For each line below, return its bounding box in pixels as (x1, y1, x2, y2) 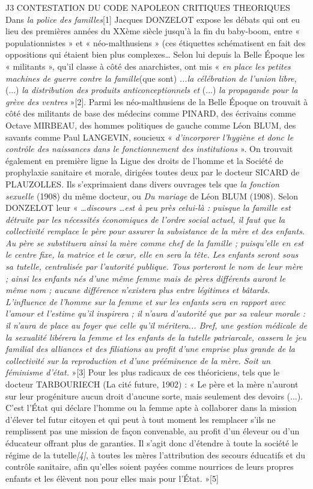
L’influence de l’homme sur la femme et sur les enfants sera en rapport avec (5, 295, 285, 308)
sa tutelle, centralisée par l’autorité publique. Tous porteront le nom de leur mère (5, 260, 303, 273)
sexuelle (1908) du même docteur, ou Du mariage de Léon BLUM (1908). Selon (5, 189, 298, 202)
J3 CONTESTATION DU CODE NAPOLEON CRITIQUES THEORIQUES (5, 1, 290, 13)
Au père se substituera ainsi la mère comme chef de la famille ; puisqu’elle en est (5, 236, 304, 249)
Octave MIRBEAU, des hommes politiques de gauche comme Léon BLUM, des (5, 118, 296, 131)
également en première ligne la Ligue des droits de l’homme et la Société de (5, 154, 284, 166)
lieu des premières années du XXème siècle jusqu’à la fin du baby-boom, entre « (5, 25, 300, 37)
